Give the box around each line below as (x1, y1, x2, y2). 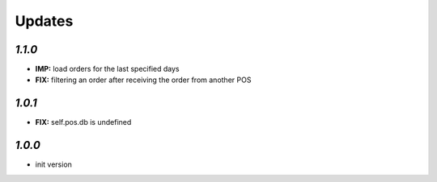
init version (35, 159, 73, 169)
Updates (15, 12, 74, 30)
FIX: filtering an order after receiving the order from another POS (35, 75, 252, 85)
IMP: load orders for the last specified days (35, 64, 180, 74)
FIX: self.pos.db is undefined (35, 118, 132, 127)
